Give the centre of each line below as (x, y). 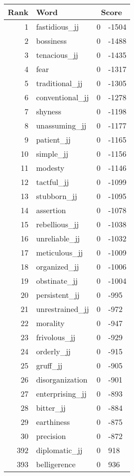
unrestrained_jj (62, 309)
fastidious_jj (57, 27)
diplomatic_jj (59, 450)
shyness (49, 111)
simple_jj (52, 154)
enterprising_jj (61, 394)
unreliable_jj (58, 238)
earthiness (53, 422)
